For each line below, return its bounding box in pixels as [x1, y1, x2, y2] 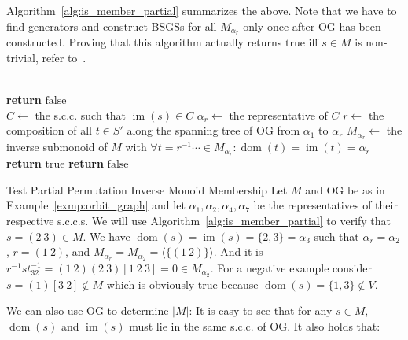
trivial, [6, 50, 39, 66]
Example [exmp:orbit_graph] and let [6, 197, 186, 213]
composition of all [6, 122, 92, 139]
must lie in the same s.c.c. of [129, 318, 266, 334]
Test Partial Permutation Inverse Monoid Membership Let [6, 181, 288, 198]
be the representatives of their [253, 197, 398, 213]
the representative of [229, 106, 328, 123]
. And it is [213, 243, 263, 260]
